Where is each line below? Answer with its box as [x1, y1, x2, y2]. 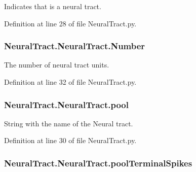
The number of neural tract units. [4, 59, 109, 70]
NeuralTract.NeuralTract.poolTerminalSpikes [4, 156, 192, 169]
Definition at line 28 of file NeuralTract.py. [4, 18, 137, 28]
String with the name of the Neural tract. [4, 118, 133, 128]
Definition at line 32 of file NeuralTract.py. [4, 77, 137, 87]
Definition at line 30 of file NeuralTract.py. [4, 135, 137, 146]
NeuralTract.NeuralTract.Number [4, 40, 145, 52]
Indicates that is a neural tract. [4, 1, 101, 11]
